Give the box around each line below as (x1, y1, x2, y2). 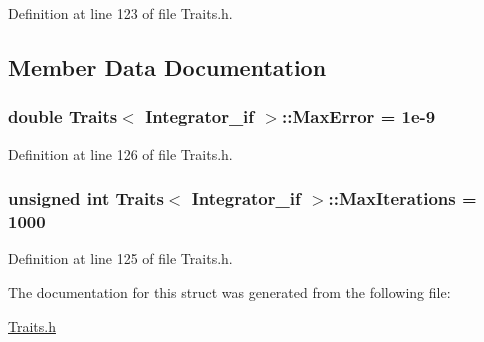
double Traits (8, 104, 118, 129)
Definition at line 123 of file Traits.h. (8, 3, 233, 23)
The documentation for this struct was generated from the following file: (8, 281, 451, 302)
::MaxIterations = (328, 186, 477, 211)
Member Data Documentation (8, 51, 327, 82)
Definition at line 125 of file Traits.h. (8, 248, 233, 269)
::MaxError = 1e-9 (281, 104, 436, 129)
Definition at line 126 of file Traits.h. (8, 143, 233, 164)
